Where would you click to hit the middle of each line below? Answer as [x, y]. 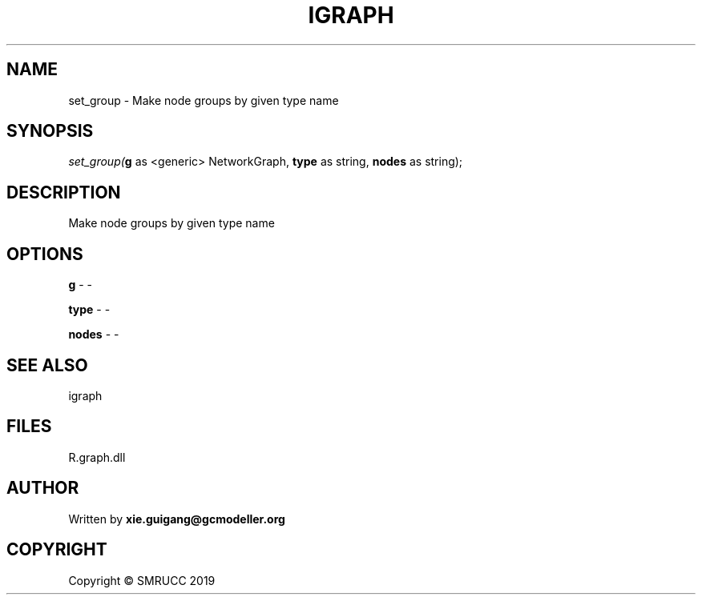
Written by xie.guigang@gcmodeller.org [177, 519]
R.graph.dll [97, 457]
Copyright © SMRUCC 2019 [142, 580]
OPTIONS [45, 254]
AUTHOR [43, 488]
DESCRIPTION [64, 192]
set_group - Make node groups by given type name [204, 100]
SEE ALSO [47, 365]
